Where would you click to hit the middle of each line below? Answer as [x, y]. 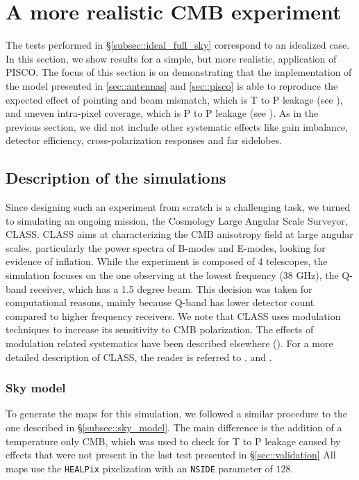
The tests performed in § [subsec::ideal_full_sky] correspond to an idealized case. [178, 45]
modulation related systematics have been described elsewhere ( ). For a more [169, 343]
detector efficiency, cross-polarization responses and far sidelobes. [144, 140]
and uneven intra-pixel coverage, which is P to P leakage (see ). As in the [162, 113]
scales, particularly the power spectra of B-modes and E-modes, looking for [166, 247]
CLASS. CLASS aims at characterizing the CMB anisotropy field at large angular [179, 234]
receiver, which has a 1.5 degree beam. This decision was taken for [171, 288]
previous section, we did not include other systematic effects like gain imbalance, [177, 126]
